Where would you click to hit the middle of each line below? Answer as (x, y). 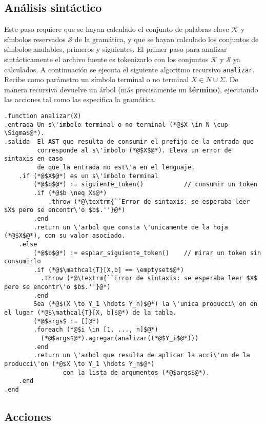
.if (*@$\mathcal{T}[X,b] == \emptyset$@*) (109, 270)
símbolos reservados (35, 39)
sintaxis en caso (34, 159)
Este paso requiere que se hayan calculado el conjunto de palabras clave (117, 29)
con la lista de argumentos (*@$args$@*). (136, 372)
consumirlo (23, 262)
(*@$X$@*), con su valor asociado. (65, 236)
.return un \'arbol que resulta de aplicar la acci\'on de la (142, 355)
